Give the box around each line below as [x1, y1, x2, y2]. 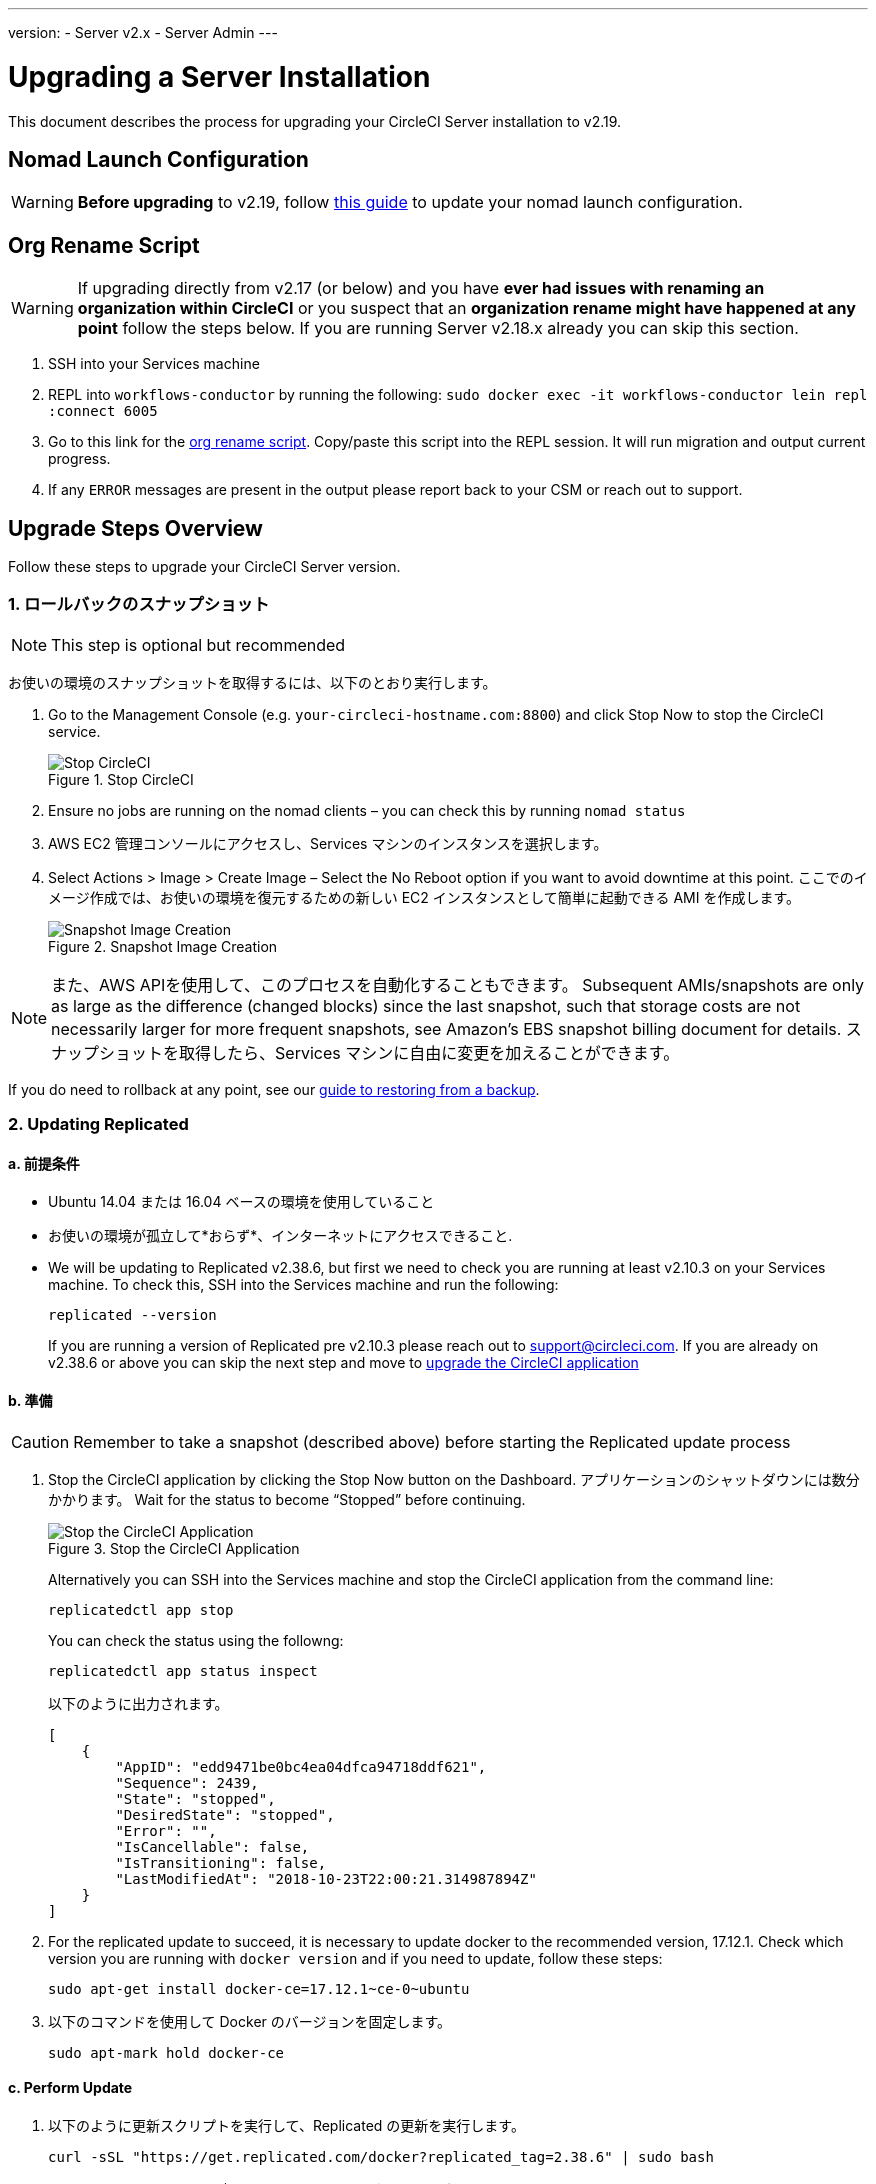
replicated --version [48, 1307, 217, 1324]
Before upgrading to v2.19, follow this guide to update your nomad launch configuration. [77, 192, 743, 213]
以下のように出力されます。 [48, 1694, 229, 1712]
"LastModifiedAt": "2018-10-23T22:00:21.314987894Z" [115, 1870, 537, 1887]
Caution [11, 1431, 70, 1452]
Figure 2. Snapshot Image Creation [48, 937, 278, 955]
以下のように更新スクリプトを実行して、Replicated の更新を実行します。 [48, 2116, 525, 2134]
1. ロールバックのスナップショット [8, 594, 270, 615]
